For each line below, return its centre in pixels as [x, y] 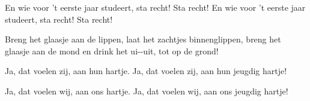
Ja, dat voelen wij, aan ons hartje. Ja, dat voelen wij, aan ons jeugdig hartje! [147, 91]
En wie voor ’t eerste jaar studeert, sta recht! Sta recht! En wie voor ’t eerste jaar [155, 7]
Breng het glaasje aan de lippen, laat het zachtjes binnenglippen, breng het [143, 39]
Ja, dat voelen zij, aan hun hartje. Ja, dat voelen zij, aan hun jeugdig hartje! [146, 71]
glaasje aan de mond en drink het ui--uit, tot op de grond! [112, 51]
